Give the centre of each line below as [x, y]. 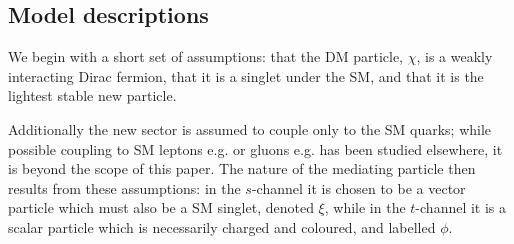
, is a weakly [454, 56]
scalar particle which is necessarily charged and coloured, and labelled [222, 226]
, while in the [365, 207]
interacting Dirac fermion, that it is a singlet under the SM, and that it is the [246, 75]
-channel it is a [461, 207]
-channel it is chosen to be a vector [358, 187]
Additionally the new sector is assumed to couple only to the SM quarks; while [250, 128]
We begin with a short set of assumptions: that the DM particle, [205, 56]
